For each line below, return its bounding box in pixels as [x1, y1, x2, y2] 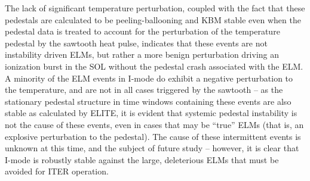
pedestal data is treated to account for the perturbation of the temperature [5, 25, 280, 38]
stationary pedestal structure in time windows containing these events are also [5, 95, 291, 107]
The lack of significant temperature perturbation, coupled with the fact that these [5, 2, 305, 14]
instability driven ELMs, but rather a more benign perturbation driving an [5, 48, 280, 61]
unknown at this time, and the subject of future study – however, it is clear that [5, 142, 299, 154]
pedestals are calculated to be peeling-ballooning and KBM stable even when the [5, 13, 301, 26]
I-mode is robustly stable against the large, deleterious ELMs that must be [5, 153, 279, 166]
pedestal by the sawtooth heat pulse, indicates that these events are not [5, 36, 268, 49]
